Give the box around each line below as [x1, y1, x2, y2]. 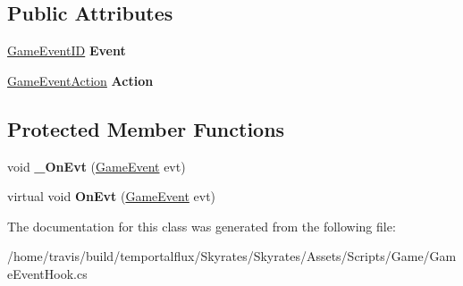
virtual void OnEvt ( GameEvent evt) [7, 187, 216, 206]
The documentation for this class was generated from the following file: [7, 216, 396, 235]
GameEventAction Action [7, 71, 154, 89]
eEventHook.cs [7, 264, 88, 282]
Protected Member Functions [7, 114, 285, 142]
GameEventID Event [7, 41, 126, 60]
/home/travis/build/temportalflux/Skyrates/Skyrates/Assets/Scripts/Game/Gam [7, 247, 457, 265]
